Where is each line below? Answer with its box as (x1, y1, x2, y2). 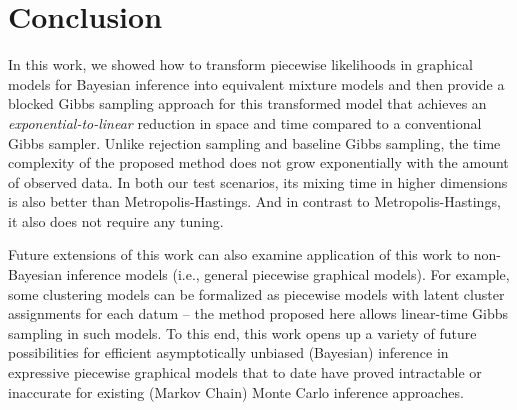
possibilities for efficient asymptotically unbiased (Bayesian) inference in (8, 342, 449, 363)
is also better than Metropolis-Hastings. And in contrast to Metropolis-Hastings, (8, 191, 501, 212)
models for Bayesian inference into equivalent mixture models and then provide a (8, 73, 505, 94)
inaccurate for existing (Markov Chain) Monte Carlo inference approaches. (8, 381, 464, 402)
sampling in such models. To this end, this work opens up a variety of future (8, 322, 477, 343)
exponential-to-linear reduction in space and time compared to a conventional (8, 112, 482, 133)
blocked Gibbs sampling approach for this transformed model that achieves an (8, 93, 487, 114)
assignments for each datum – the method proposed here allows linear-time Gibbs (8, 303, 509, 324)
